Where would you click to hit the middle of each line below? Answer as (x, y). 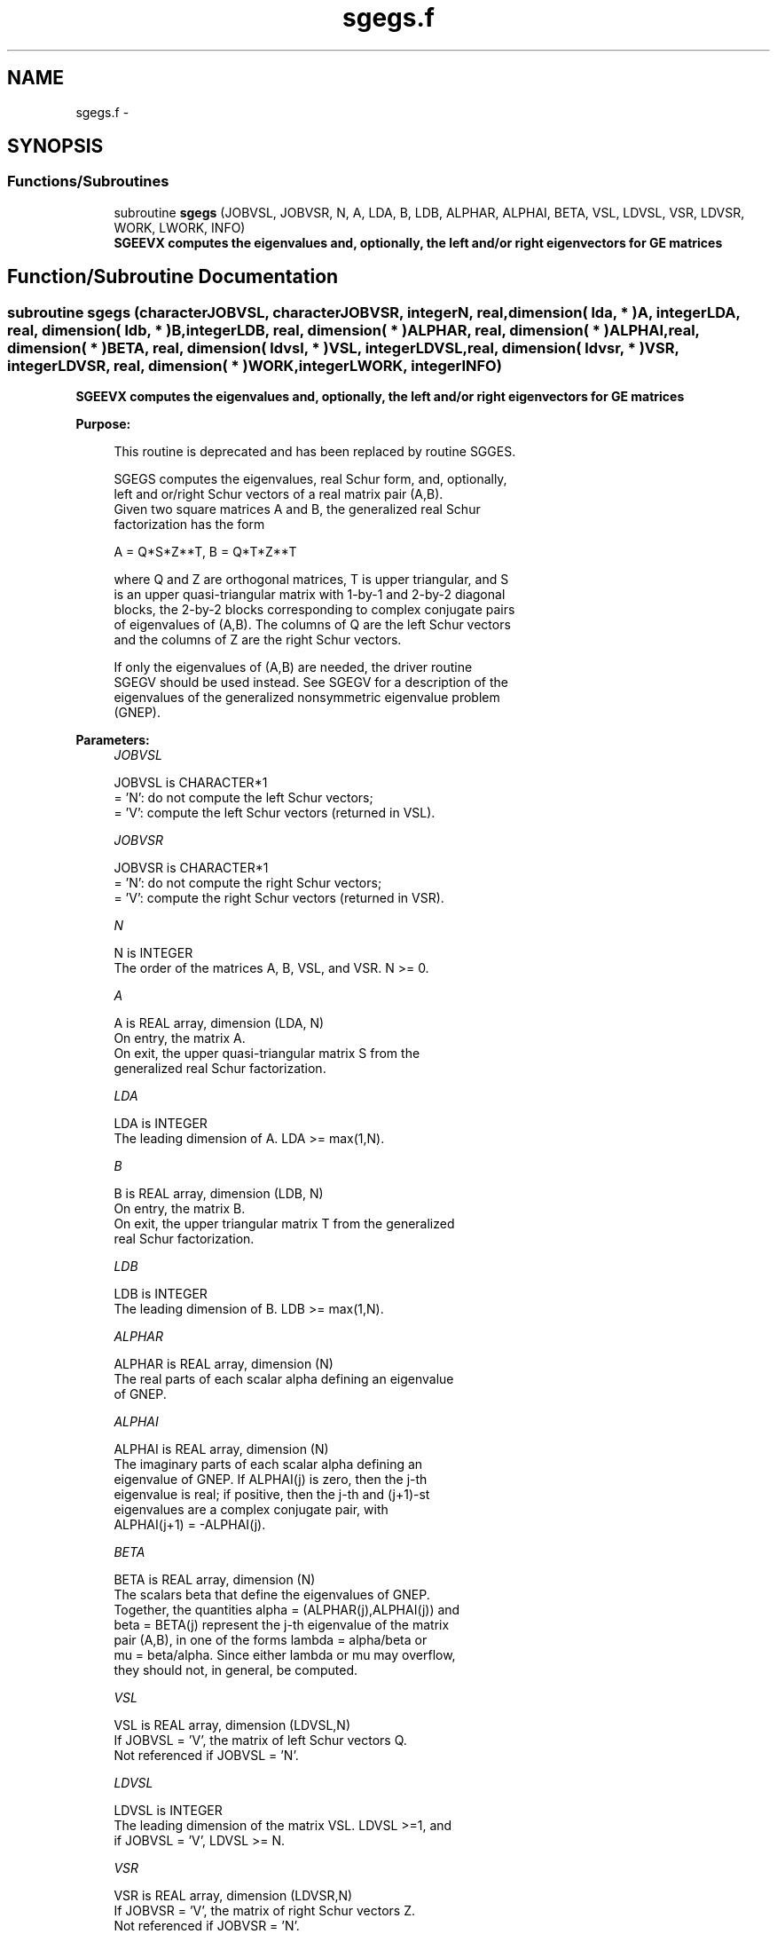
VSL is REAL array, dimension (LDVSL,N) (232, 1725)
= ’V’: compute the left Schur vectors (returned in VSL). (275, 813)
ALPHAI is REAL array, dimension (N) (221, 1449)
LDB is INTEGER (161, 1294)
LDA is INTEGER (161, 1124)
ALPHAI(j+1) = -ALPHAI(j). (190, 1525)
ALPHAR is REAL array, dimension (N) (224, 1364)
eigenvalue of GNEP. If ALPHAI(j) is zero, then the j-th (271, 1480)
